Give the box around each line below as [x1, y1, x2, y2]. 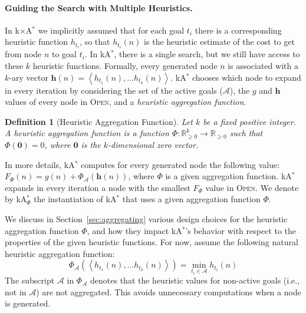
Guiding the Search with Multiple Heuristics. [5, 1, 193, 14]
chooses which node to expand [192, 71, 301, 83]
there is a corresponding [195, 24, 282, 36]
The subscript [5, 274, 55, 286]
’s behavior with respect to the [185, 224, 297, 236]
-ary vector [9, 71, 48, 83]
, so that [80, 35, 110, 48]
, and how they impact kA [87, 224, 182, 236]
